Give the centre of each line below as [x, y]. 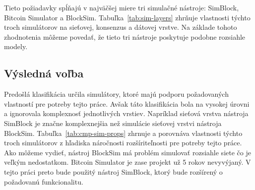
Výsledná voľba [44, 73]
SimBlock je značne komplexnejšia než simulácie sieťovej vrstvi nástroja [113, 123]
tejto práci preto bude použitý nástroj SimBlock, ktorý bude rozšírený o [113, 171]
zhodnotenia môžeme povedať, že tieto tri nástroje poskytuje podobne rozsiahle [125, 36]
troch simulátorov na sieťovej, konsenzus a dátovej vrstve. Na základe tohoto [121, 27]
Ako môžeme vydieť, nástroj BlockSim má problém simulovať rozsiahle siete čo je [127, 152]
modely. [16, 46]
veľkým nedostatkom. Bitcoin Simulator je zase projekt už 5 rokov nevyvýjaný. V [127, 162]
